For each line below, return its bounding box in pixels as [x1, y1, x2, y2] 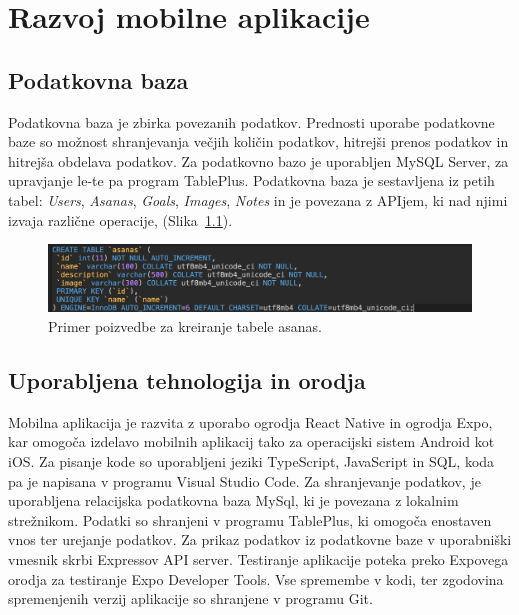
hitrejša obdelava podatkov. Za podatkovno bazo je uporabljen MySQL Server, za [8, 150, 509, 171]
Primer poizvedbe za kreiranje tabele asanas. [48, 316, 322, 337]
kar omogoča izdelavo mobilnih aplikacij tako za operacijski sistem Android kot [8, 431, 495, 452]
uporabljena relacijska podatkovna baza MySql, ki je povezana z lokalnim [8, 490, 459, 511]
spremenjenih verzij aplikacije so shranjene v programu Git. [8, 588, 373, 609]
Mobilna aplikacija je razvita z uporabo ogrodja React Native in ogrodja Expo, [8, 411, 493, 432]
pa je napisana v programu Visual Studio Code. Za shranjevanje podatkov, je [8, 470, 481, 491]
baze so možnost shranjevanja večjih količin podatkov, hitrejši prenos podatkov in [8, 131, 509, 152]
